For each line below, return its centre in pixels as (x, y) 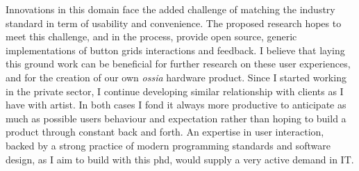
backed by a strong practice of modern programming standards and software (168, 145)
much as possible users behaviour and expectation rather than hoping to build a (176, 118)
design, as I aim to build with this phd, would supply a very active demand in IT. (180, 159)
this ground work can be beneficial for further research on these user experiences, (178, 64)
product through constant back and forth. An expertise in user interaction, (165, 132)
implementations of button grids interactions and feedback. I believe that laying (175, 50)
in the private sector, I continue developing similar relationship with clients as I (175, 91)
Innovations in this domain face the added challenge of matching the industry (170, 9)
